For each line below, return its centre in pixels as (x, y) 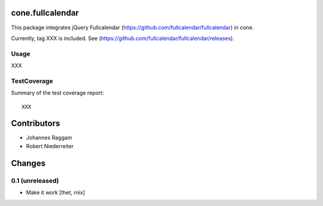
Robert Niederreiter (50, 146)
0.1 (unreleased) (35, 180)
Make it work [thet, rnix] (56, 193)
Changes (28, 163)
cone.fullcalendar (45, 13)
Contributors (36, 123)
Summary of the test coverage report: (57, 93)
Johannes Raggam (49, 138)
